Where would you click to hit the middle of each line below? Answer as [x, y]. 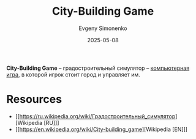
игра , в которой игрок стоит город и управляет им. [73, 74]
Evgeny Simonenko [103, 28]
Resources [34, 100]
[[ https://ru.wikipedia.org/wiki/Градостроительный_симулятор [95, 116]
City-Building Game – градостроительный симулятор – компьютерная [98, 68]
